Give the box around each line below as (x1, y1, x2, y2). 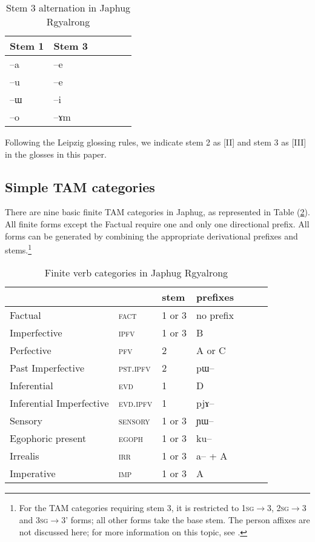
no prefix (196, 308, 234, 323)
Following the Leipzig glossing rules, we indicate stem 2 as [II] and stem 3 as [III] (5, 136, 307, 148)
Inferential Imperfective (10, 396, 109, 410)
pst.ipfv (118, 361, 151, 375)
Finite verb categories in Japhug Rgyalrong (44, 266, 228, 280)
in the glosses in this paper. (5, 147, 107, 160)
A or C (196, 343, 226, 358)
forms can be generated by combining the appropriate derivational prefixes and (5, 229, 298, 242)
